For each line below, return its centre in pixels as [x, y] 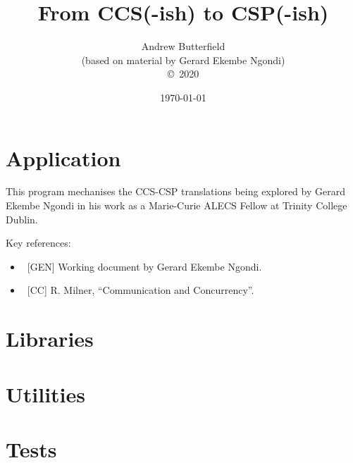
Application [63, 158]
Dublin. [22, 219]
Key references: [38, 243]
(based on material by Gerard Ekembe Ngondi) [183, 60]
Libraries [50, 339]
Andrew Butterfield [183, 46]
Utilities [46, 394]
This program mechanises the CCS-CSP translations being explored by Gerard [175, 191]
